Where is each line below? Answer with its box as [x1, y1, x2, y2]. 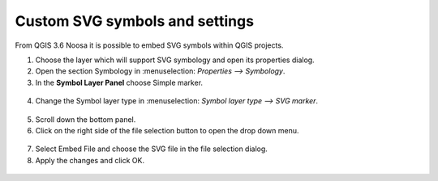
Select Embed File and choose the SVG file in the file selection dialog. [35, 144, 268, 154]
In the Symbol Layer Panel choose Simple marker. [35, 78, 203, 87]
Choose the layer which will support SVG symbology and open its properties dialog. [35, 55, 316, 65]
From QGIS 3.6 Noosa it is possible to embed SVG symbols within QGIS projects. [15, 40, 284, 50]
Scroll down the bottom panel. [35, 114, 136, 124]
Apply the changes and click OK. [35, 155, 145, 165]
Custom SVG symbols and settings [15, 12, 255, 30]
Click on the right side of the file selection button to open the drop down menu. [35, 125, 299, 135]
